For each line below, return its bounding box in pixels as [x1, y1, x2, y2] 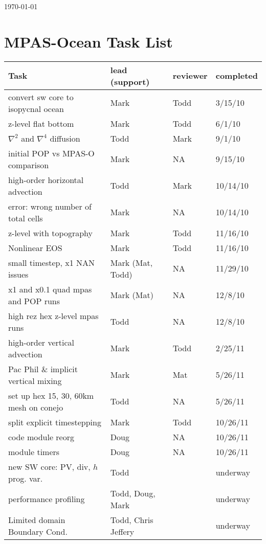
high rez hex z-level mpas [8, 309, 99, 322]
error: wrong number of [8, 200, 92, 212]
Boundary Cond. [8, 525, 68, 537]
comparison [8, 158, 49, 171]
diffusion [50, 132, 80, 144]
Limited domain [8, 513, 65, 526]
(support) [110, 75, 150, 87]
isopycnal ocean [8, 102, 64, 115]
